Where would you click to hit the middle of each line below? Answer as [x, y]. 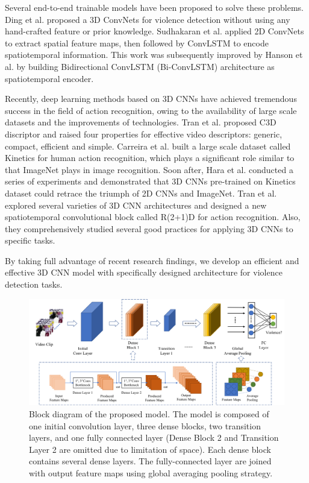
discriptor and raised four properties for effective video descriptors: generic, [144, 134]
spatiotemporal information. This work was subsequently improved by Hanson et [154, 55]
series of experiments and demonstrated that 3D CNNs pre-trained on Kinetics [150, 181]
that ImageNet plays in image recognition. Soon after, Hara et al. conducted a [149, 169]
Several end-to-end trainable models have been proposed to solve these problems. [154, 7]
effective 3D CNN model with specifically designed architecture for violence [144, 272]
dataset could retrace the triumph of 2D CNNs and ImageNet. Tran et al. [141, 193]
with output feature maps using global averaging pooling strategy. [151, 473]
